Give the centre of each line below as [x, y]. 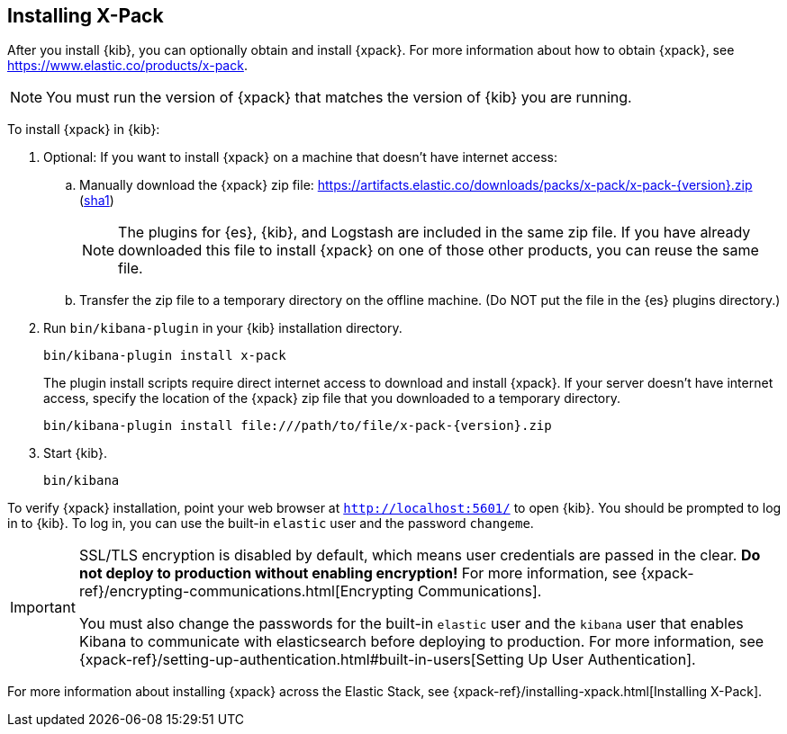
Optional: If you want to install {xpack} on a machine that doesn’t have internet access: [301, 157]
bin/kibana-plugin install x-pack [165, 356]
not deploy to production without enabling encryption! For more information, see [357, 573]
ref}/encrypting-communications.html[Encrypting [246, 591]
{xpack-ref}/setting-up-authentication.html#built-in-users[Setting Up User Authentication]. [387, 660]
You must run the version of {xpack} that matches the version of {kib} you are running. [339, 98]
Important [43, 608]
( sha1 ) [97, 201]
